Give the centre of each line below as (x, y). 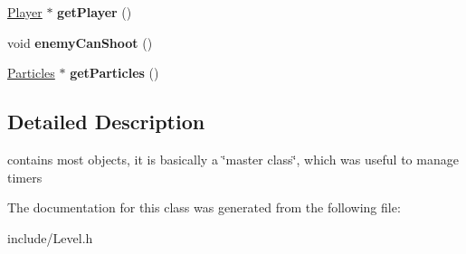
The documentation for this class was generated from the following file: (204, 207)
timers (25, 177)
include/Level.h (50, 237)
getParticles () (114, 73)
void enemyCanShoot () (80, 42)
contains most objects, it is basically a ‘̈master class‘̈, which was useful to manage (233, 159)
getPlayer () (95, 12)
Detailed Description (106, 122)
